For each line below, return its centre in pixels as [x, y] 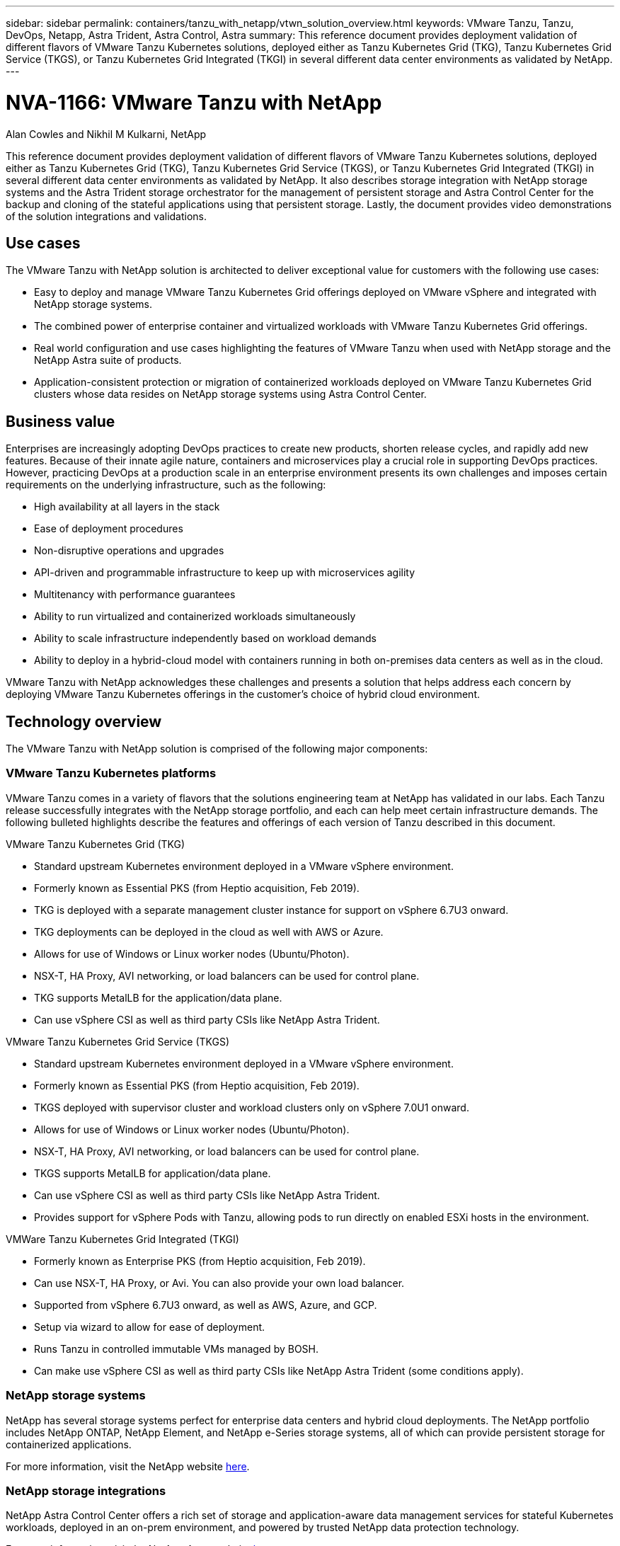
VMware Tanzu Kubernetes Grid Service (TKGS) [118, 1041]
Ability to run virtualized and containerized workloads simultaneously [195, 617]
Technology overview [84, 721]
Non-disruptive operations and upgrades [129, 551]
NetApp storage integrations [86, 1490]
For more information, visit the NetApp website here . [128, 1466]
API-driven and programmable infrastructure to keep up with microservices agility [225, 573]
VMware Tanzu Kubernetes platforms [111, 773]
